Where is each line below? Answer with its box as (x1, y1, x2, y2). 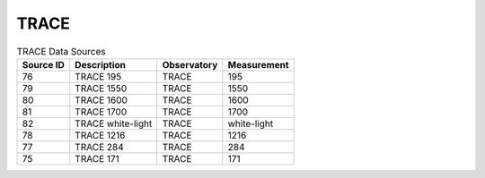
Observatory (162, 58, 218, 71)
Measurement (227, 58, 289, 71)
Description (75, 58, 126, 71)
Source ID (22, 58, 65, 71)
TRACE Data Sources (16, 45, 107, 57)
